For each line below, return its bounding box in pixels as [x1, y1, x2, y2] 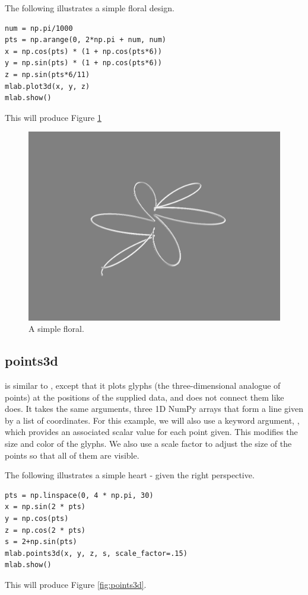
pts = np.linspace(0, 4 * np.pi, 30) [5, 491, 154, 500]
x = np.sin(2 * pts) [5, 503, 86, 511]
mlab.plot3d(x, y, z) [5, 82, 90, 91]
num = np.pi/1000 [5, 24, 73, 33]
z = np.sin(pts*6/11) [5, 70, 90, 79]
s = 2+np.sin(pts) [5, 538, 77, 546]
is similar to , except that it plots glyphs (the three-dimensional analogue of [5, 379, 281, 392]
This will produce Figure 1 [5, 111, 101, 123]
